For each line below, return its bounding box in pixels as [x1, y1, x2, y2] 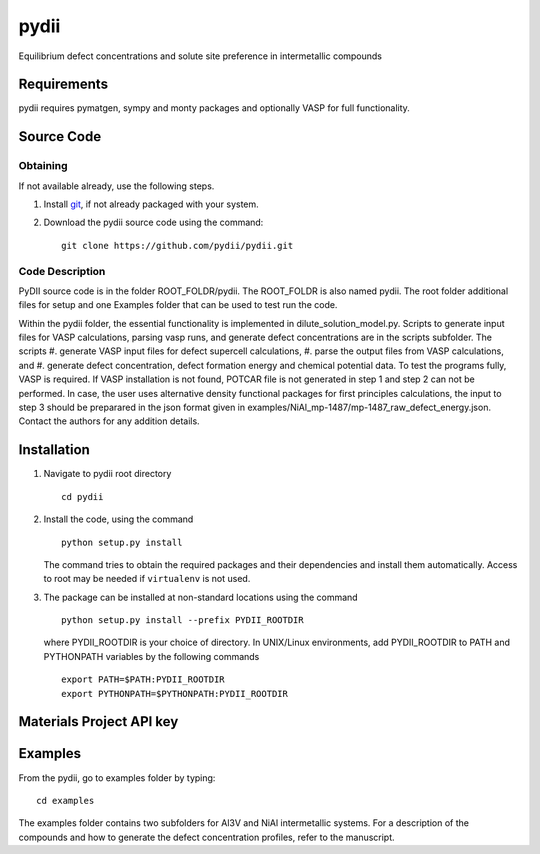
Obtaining [18, 159, 69, 173]
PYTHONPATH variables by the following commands [43, 650, 260, 662]
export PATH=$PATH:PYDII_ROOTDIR [61, 674, 225, 685]
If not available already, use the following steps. [18, 180, 215, 192]
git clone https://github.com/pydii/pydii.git [61, 240, 294, 251]
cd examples [36, 795, 95, 806]
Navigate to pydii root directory [43, 468, 172, 480]
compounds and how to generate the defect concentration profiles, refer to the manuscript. [18, 831, 395, 843]
